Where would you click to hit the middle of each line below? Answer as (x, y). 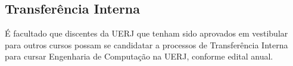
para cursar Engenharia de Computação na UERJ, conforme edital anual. (139, 56)
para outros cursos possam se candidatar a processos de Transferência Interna (146, 44)
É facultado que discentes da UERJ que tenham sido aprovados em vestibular (146, 33)
